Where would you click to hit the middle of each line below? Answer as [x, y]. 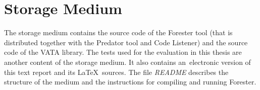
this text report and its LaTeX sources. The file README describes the [116, 72]
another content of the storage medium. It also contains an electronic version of [127, 62]
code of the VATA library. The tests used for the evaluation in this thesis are [123, 52]
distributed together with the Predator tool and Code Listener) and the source [126, 42]
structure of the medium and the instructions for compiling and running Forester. [130, 82]
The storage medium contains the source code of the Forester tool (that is [118, 32]
